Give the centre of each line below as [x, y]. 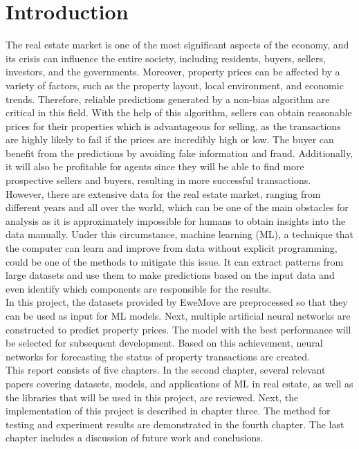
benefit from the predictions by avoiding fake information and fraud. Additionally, [179, 153]
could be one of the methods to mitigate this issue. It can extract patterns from [175, 261]
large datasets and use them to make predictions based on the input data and [170, 275]
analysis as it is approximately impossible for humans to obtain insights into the [176, 220]
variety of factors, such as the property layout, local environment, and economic [175, 85]
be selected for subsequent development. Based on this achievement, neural [164, 343]
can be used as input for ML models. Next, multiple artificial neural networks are [178, 315]
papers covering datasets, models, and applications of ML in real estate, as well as [179, 383]
